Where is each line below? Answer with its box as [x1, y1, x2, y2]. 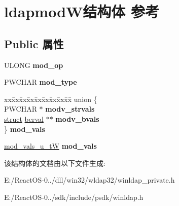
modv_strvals [45, 104, 95, 114]
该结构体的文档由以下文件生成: [4, 157, 105, 168]
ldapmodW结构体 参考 [4, 1, 160, 22]
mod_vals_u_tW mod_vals [4, 141, 97, 151]
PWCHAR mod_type [4, 77, 77, 87]
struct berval [4, 113, 44, 124]
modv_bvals [55, 113, 99, 124]
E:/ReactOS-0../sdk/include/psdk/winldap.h [4, 191, 144, 202]
